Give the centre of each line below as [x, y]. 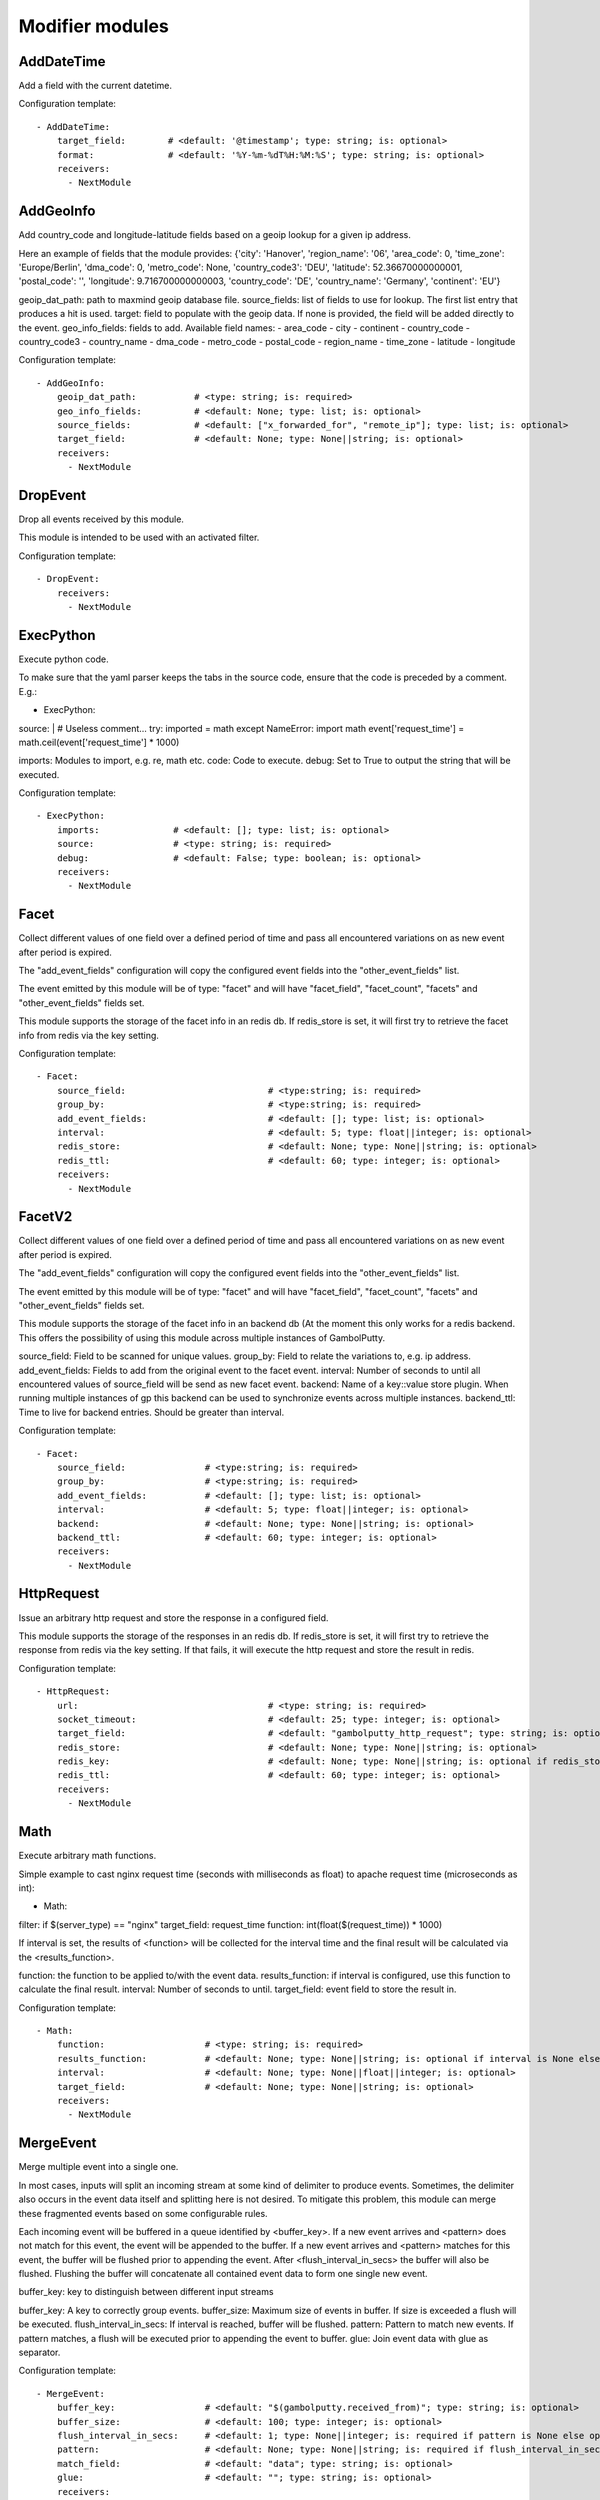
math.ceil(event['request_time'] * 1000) [99, 742]
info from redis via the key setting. [89, 1035]
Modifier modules [93, 26]
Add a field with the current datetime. [95, 86]
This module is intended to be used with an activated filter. [139, 537]
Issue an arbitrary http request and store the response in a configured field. [173, 1617]
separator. [39, 2352]
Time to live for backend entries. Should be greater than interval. [151, 1412]
